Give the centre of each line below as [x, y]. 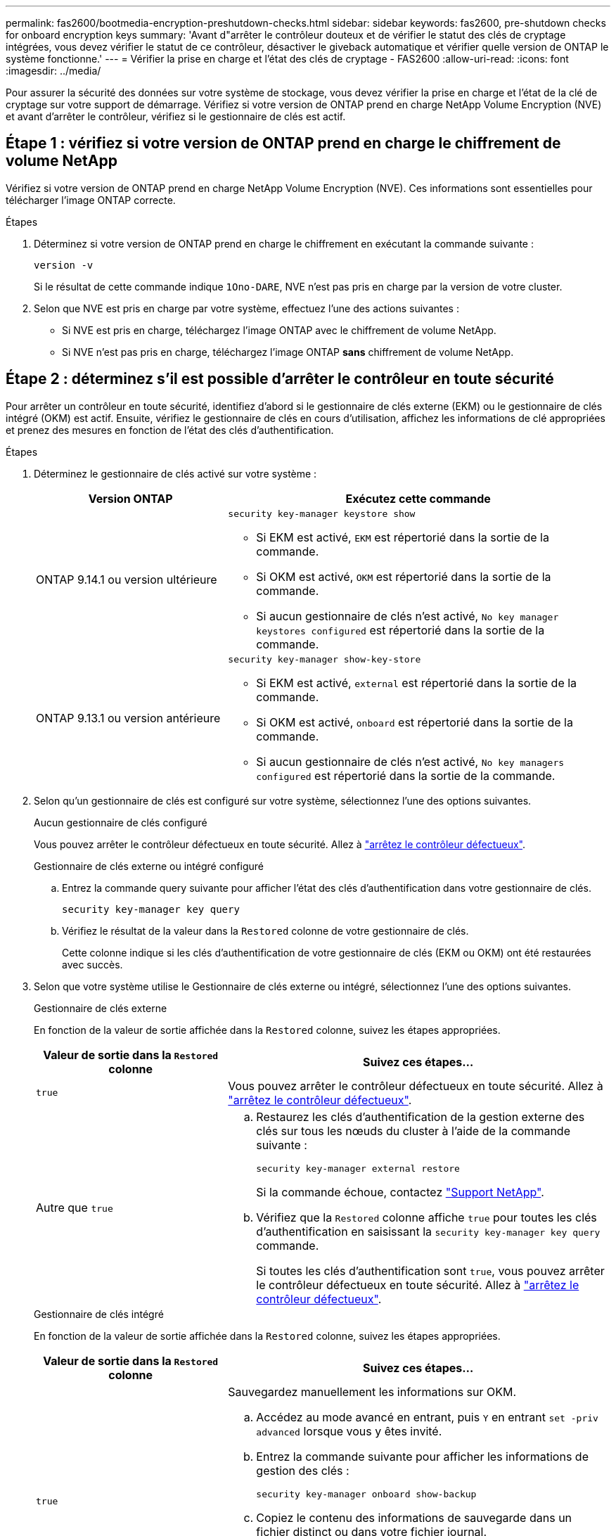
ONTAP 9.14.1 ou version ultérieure [127, 580]
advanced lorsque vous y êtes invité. [349, 1431]
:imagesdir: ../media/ [53, 71]
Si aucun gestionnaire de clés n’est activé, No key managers [410, 761]
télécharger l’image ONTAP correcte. [91, 200]
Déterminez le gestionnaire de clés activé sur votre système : [175, 473]
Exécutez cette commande [418, 498]
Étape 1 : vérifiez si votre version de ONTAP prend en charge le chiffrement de [283, 143]
